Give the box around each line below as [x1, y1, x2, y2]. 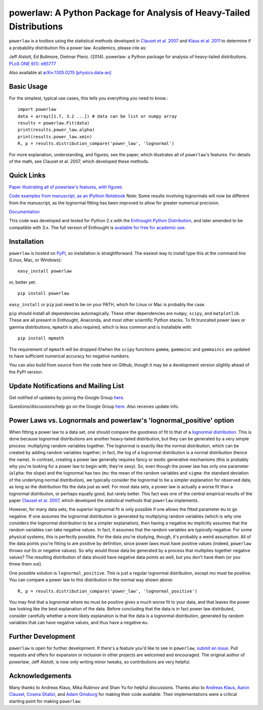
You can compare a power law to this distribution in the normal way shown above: [9, 577, 173, 583]
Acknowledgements [9, 671, 72, 680]
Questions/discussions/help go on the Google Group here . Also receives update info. [9, 403, 180, 410]
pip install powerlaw [18, 291, 69, 296]
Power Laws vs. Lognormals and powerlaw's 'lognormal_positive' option [9, 416, 234, 424]
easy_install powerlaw [18, 269, 72, 274]
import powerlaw [18, 106, 56, 112]
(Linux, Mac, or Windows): [9, 257, 62, 263]
